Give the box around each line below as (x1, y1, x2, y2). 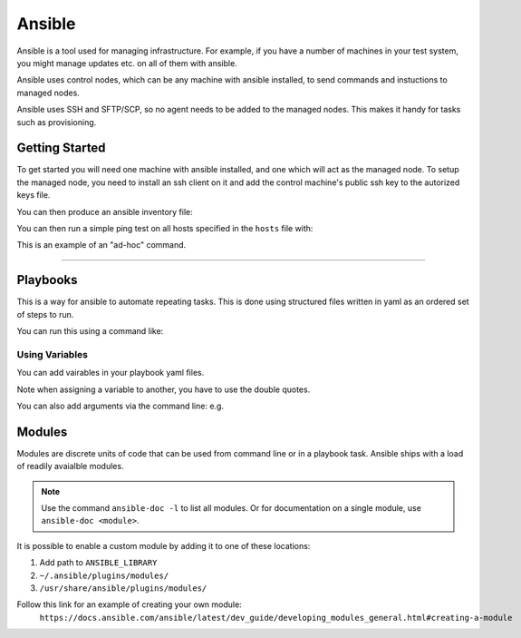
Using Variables (16, 348, 89, 360)
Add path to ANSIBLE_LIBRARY (39, 557, 158, 568)
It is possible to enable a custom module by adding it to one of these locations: (16, 540, 311, 551)
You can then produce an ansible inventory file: (16, 206, 194, 217)
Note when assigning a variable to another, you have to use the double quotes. (16, 384, 311, 395)
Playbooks (16, 272, 78, 288)
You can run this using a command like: (16, 326, 164, 337)
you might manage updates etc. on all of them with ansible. (16, 57, 237, 68)
